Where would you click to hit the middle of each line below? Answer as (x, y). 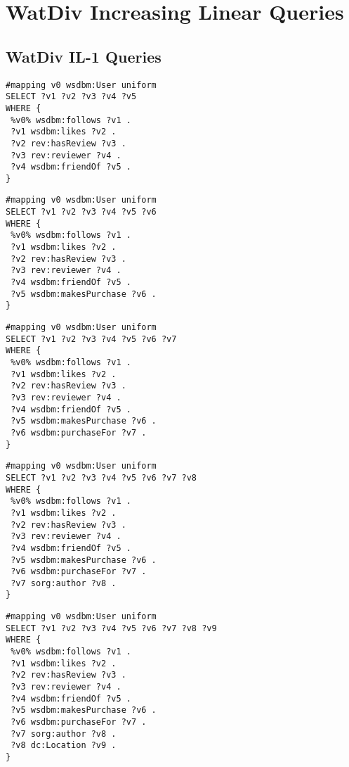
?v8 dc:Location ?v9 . (64, 746)
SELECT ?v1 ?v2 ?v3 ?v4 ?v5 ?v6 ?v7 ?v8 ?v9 (111, 628)
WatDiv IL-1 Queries (84, 56)
